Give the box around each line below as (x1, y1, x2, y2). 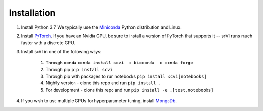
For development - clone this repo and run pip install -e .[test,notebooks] (45, 87, 214, 93)
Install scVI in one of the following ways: (21, 48, 102, 54)
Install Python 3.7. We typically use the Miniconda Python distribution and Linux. (21, 24, 182, 30)
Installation (9, 7, 56, 18)
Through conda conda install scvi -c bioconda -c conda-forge (45, 60, 193, 65)
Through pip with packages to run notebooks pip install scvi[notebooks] (45, 73, 207, 79)
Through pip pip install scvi (45, 66, 113, 72)
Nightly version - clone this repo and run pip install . (45, 80, 162, 86)
